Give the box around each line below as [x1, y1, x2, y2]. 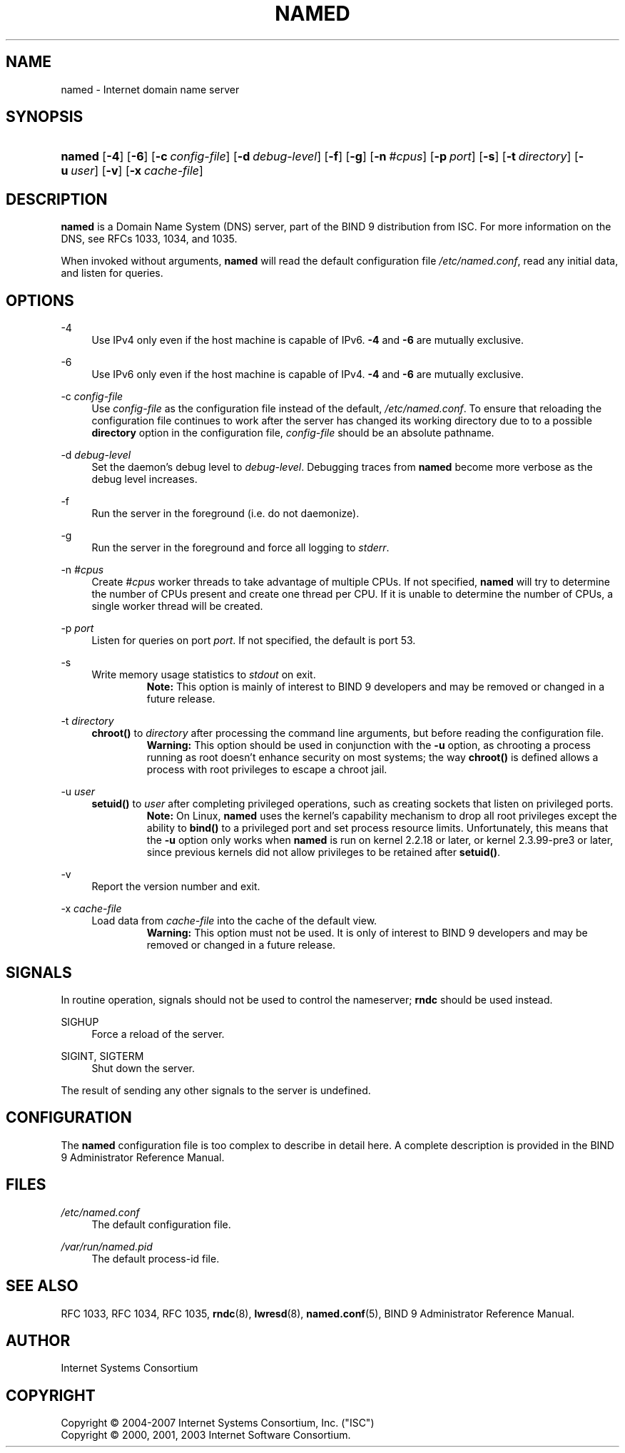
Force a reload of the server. [91, 1027, 225, 1040]
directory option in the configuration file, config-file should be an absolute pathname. [91, 427, 494, 439]
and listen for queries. [61, 267, 163, 280]
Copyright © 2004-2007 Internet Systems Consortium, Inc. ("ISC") [61, 1417, 375, 1429]
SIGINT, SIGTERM [61, 1049, 144, 1062]
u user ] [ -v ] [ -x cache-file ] [61, 163, 203, 178]
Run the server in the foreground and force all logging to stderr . [91, 541, 390, 554]
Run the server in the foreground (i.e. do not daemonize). [91, 507, 360, 520]
